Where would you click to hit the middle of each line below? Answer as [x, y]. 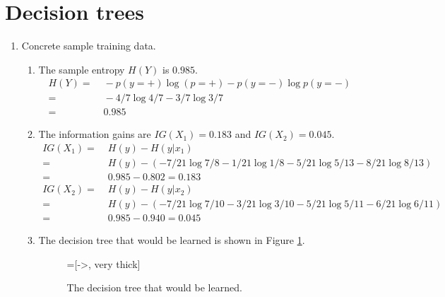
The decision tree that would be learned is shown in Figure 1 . [172, 240]
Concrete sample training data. [89, 46]
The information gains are [95, 134]
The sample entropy [82, 69]
